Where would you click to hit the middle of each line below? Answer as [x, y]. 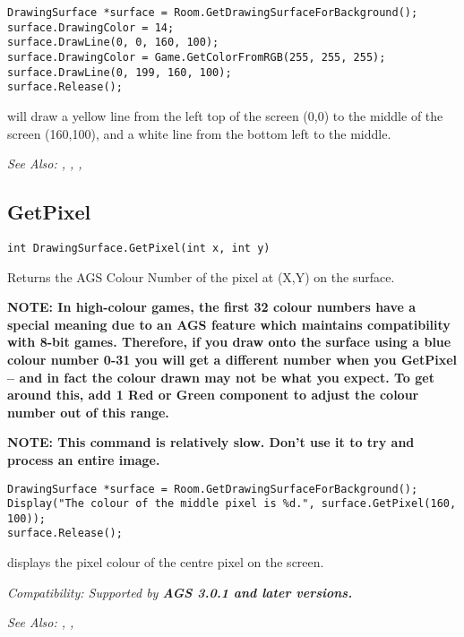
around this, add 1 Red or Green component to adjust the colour [213, 395]
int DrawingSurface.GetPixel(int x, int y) [139, 248]
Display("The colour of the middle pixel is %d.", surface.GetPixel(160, [232, 504]
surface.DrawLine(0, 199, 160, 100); [120, 72]
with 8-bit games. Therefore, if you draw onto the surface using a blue [229, 342]
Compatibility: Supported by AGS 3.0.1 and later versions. [180, 592]
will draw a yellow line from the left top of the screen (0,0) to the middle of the [225, 115]
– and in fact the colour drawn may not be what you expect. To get [221, 377]
